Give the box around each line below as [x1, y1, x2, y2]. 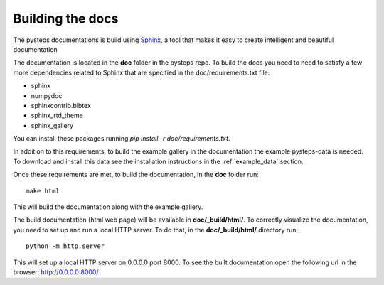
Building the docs [13, 11, 119, 26]
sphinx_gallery [31, 121, 74, 129]
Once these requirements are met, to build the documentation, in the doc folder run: [13, 171, 260, 179]
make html [26, 187, 60, 195]
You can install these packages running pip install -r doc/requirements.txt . [13, 134, 230, 143]
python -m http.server [26, 242, 105, 250]
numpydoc [31, 91, 63, 100]
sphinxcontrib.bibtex [31, 101, 92, 109]
